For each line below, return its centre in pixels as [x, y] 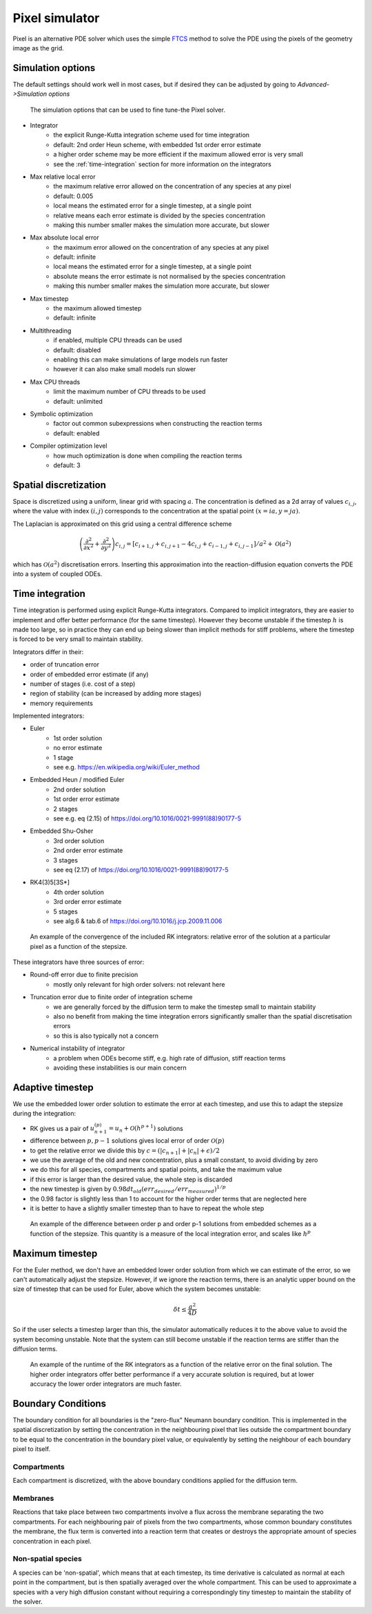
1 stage [63, 757]
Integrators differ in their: [48, 651]
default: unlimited [78, 401]
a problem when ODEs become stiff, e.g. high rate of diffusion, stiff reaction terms [169, 1058]
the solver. [28, 1602]
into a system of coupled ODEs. [58, 574]
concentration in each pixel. [52, 1541]
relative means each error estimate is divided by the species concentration [159, 215]
